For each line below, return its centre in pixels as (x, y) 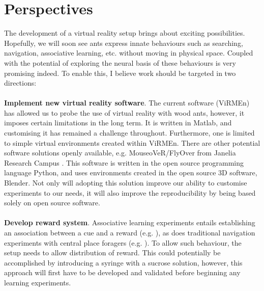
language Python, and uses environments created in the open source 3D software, (131, 173)
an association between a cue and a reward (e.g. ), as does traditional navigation (130, 232)
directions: (20, 83)
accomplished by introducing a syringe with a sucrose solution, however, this (123, 262)
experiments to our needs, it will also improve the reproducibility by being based (130, 192)
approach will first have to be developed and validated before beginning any (122, 272)
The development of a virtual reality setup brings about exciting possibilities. (125, 33)
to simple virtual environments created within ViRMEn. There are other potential (132, 142)
